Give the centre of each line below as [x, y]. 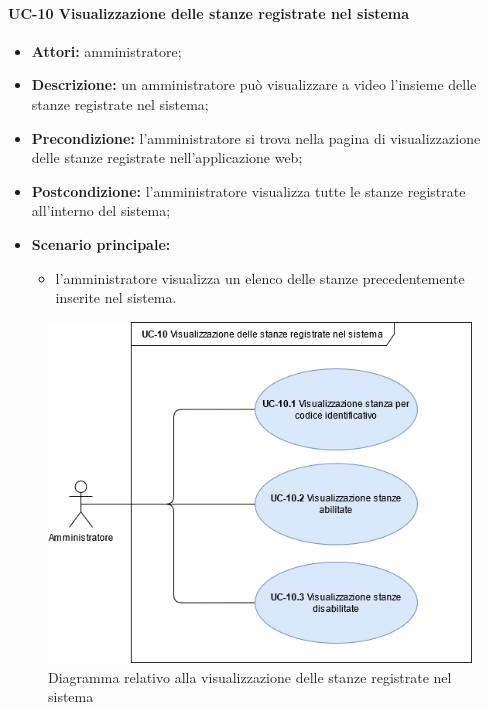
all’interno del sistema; [101, 210]
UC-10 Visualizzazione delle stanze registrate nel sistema [209, 12]
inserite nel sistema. [116, 297]
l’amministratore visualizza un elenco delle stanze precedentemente [260, 277]
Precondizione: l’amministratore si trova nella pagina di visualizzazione [256, 137]
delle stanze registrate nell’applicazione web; [167, 157]
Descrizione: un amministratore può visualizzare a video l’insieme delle [254, 84]
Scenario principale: [101, 243]
